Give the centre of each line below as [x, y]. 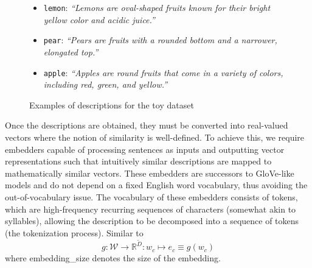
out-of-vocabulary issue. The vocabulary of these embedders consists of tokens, [151, 196]
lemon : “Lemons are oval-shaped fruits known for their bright [157, 7]
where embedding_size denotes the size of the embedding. [113, 258]
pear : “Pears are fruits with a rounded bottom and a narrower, [160, 40]
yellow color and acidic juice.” [99, 19]
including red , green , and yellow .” [106, 84]
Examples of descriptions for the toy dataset [112, 104]
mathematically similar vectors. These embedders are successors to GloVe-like [150, 173]
